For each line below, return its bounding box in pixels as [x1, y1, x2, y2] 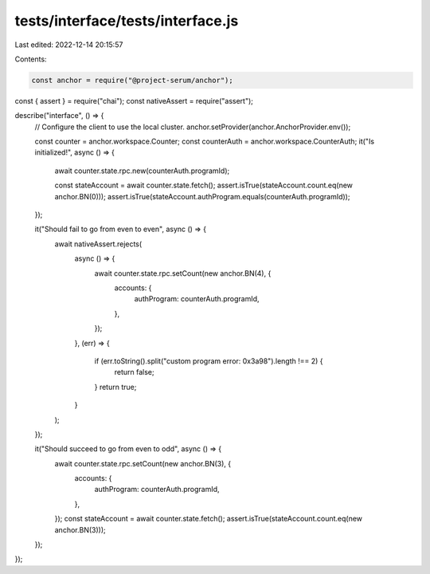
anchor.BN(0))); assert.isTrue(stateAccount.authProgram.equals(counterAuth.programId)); [54, 191, 350, 201]
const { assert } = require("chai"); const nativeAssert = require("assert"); [14, 96, 254, 105]
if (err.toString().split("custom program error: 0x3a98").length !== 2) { [94, 356, 323, 366]
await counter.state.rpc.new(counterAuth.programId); [54, 166, 230, 175]
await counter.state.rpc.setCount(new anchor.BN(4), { [94, 268, 272, 278]
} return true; [94, 382, 137, 391]
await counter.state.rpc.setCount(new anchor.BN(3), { [54, 458, 231, 468]
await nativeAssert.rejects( [54, 239, 143, 249]
